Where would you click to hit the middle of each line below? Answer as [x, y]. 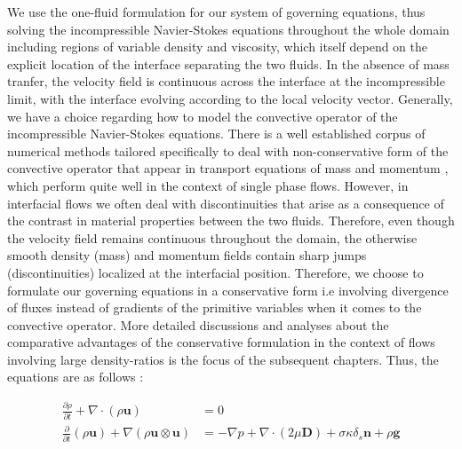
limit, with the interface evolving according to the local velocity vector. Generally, [230, 98]
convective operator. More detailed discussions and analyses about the [198, 324]
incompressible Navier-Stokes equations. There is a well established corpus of [216, 134]
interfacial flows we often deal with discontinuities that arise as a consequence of [226, 203]
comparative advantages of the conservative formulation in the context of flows [221, 342]
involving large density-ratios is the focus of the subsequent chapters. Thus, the [223, 359]
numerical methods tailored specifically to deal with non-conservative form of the [228, 150]
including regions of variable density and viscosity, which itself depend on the [218, 47]
